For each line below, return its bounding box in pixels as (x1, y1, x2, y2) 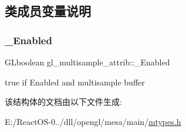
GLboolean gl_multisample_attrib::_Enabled (5, 56, 170, 68)
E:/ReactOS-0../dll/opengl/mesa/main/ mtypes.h (5, 115, 181, 127)
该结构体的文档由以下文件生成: (5, 95, 122, 108)
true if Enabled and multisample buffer (5, 75, 145, 88)
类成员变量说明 (5, 2, 91, 20)
